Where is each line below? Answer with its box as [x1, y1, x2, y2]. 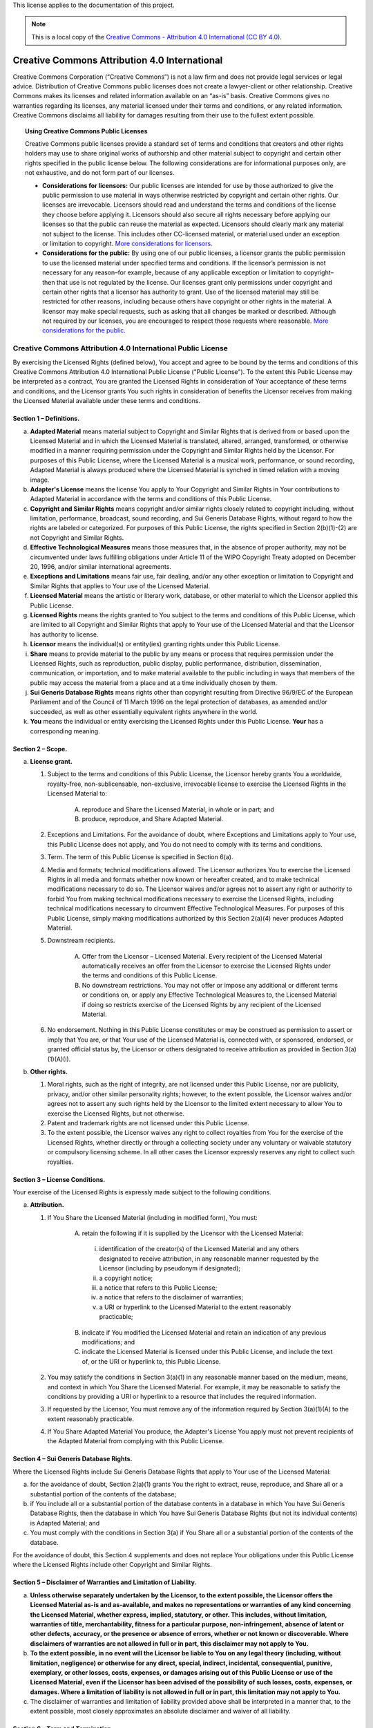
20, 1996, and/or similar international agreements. [30, 563, 172, 571]
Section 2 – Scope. [12, 744, 68, 753]
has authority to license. [30, 630, 99, 639]
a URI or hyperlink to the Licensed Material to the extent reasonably [99, 1303, 291, 1311]
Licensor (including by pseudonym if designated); [99, 1264, 241, 1272]
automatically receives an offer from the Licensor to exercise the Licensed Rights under [82, 961, 331, 970]
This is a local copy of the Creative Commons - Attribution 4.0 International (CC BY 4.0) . [31, 32, 283, 41]
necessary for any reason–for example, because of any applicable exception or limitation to [42, 268, 303, 276]
